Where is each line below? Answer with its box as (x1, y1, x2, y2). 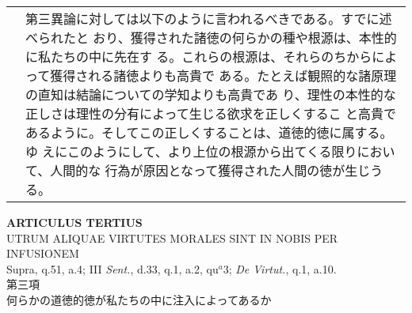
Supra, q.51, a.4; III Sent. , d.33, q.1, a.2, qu (6, 260, 219, 277)
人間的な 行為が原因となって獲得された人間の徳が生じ (50, 161, 371, 179)
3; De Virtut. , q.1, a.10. (223, 260, 337, 277)
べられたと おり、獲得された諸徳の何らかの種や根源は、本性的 (25, 28, 397, 47)
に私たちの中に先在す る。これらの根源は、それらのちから (25, 47, 372, 66)
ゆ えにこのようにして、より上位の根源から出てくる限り (25, 142, 357, 160)
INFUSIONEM (6, 245, 79, 262)
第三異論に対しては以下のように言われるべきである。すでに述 (25, 9, 392, 28)
